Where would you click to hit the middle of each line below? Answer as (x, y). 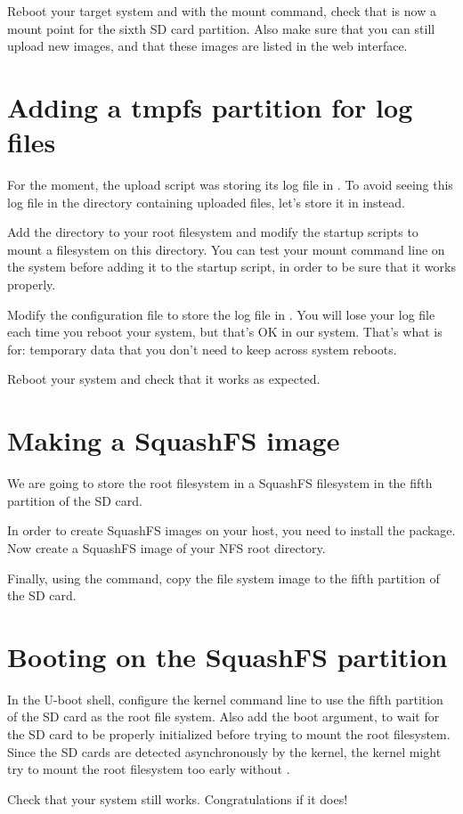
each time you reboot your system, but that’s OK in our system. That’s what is (225, 332)
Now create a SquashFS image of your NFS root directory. (167, 547)
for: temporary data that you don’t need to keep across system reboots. (202, 349)
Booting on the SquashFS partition (227, 656)
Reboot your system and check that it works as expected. (164, 379)
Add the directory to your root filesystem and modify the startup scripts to (213, 232)
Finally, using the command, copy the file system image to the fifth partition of (223, 578)
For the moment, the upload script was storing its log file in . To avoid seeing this (230, 185)
